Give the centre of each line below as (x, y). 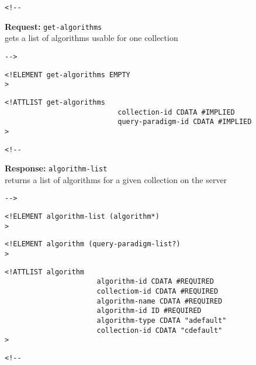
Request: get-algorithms (53, 26)
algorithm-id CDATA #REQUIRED (155, 282)
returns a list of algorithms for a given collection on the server (116, 179)
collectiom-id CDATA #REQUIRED (158, 291)
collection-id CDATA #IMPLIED (176, 112)
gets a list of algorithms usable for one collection (91, 38)
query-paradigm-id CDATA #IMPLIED (185, 122)
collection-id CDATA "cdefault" (160, 330)
